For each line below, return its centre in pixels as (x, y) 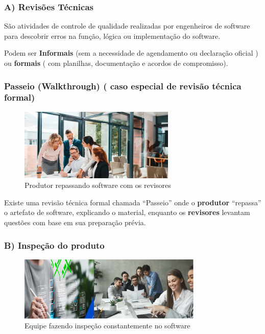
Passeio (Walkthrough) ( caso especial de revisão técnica (123, 86)
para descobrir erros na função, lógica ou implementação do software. (112, 35)
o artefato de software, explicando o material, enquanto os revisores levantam (127, 212)
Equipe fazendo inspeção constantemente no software (107, 326)
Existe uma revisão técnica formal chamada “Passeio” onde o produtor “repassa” (133, 202)
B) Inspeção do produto (54, 245)
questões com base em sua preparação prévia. (75, 222)
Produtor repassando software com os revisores (98, 185)
